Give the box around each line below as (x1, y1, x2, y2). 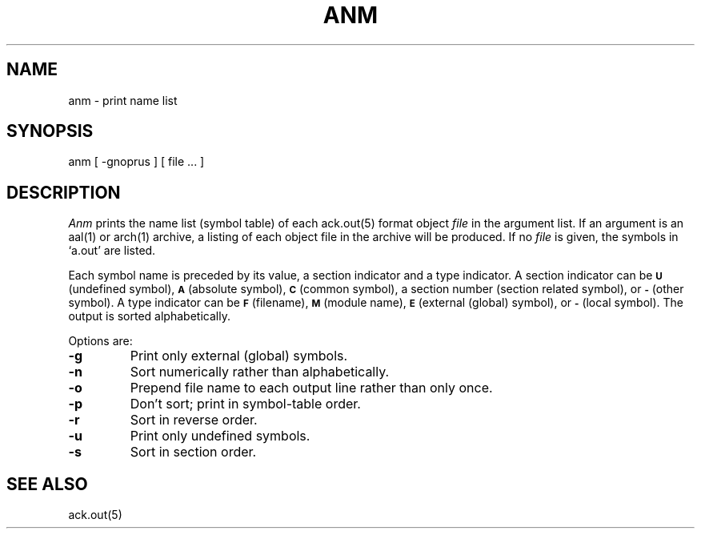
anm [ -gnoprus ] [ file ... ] (68, 155, 205, 169)
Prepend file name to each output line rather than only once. (130, 380, 493, 396)
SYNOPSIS (6, 121, 94, 142)
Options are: (68, 334, 133, 348)
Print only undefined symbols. (130, 428, 310, 444)
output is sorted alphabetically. (68, 309, 230, 324)
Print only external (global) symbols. (130, 348, 348, 364)
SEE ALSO (6, 473, 88, 494)
